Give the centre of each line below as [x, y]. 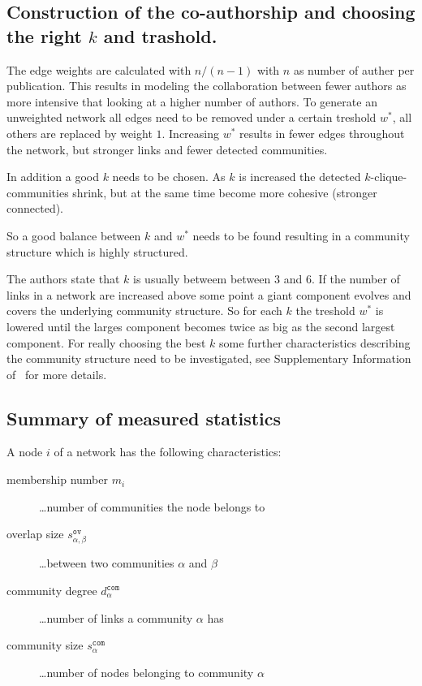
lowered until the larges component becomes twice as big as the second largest [201, 326]
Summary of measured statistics [144, 418]
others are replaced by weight [80, 133]
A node [25, 452]
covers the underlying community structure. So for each [144, 311]
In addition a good [53, 177]
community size [45, 645]
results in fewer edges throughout [322, 133]
